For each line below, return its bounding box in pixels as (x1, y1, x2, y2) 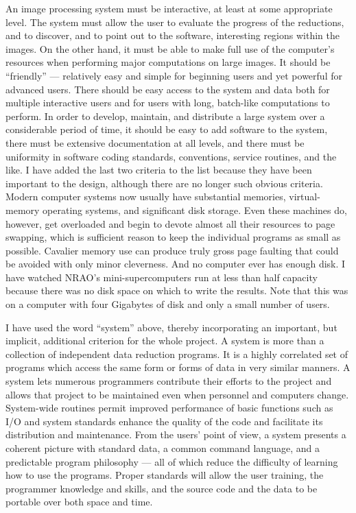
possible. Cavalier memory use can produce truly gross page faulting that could (5, 243, 339, 257)
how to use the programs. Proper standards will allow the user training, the (5, 468, 324, 482)
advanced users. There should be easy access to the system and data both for (5, 82, 330, 96)
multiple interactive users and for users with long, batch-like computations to (5, 95, 330, 110)
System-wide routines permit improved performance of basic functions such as (5, 401, 333, 415)
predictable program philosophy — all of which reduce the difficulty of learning (5, 454, 338, 468)
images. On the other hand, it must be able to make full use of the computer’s (5, 41, 335, 56)
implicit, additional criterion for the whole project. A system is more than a (5, 333, 324, 348)
